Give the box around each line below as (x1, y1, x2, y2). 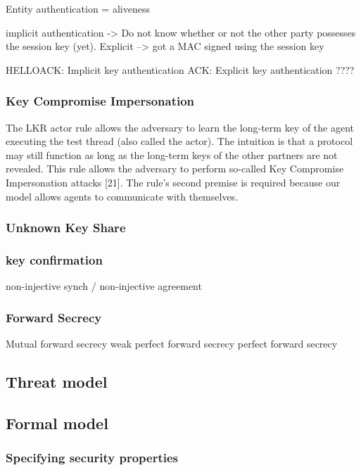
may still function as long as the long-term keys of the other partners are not (6, 147, 338, 162)
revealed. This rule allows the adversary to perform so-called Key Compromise (6, 161, 344, 176)
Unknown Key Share (6, 219, 126, 236)
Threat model (6, 371, 108, 393)
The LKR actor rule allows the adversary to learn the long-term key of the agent (6, 120, 355, 134)
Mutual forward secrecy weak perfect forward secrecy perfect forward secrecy (6, 336, 338, 351)
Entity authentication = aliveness (6, 1, 150, 15)
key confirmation (6, 250, 103, 268)
